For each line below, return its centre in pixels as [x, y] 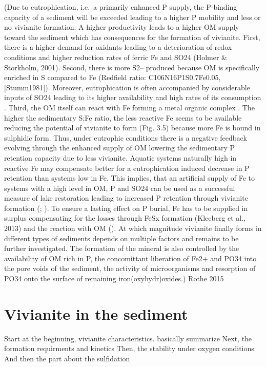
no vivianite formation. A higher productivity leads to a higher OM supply [122, 27]
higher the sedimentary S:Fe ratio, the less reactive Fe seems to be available [123, 117]
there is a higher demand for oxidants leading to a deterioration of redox [118, 47]
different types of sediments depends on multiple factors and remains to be [121, 238]
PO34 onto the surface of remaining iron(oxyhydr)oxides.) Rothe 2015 [114, 278]
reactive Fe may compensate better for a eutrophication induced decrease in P [127, 168]
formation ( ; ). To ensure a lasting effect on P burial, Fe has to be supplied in [126, 208]
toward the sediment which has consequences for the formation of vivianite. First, [132, 37]
